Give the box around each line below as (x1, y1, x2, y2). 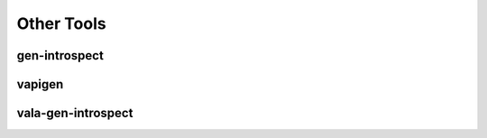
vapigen (16, 77, 64, 92)
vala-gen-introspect (16, 106, 133, 121)
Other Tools (16, 14, 107, 33)
